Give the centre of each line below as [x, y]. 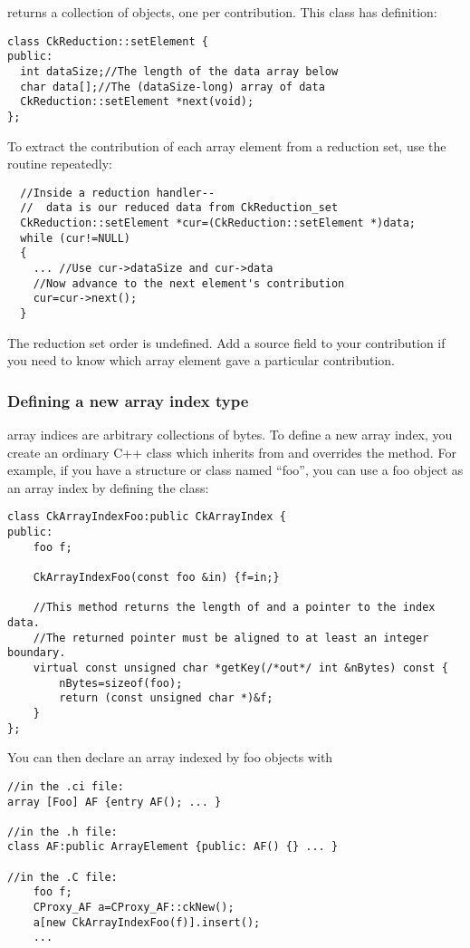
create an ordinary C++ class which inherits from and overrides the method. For [232, 452]
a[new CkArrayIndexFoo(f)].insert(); [147, 922]
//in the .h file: [62, 832]
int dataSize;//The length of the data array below [179, 71]
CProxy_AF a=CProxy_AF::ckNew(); [134, 908]
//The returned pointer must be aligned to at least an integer [231, 638]
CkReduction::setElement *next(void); [137, 102]
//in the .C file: [62, 877]
